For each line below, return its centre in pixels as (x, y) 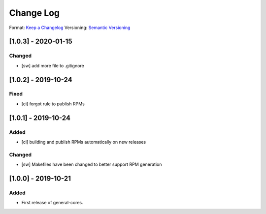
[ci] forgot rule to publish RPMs (53, 104)
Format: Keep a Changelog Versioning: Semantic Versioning (70, 28)
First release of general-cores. (52, 203)
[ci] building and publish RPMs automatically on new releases (84, 142)
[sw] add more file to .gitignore (53, 65)
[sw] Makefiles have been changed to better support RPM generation (92, 164)
